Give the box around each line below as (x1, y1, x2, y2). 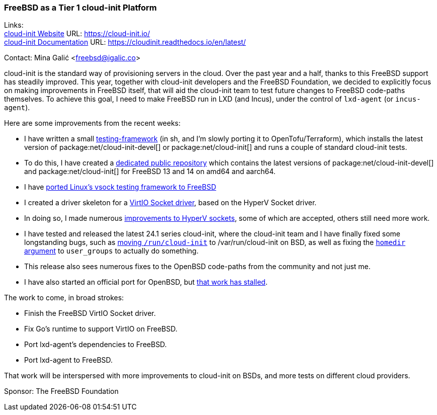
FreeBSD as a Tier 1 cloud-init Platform (4, 3, 157, 13)
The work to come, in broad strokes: (4, 293, 124, 302)
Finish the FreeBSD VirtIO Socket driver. (24, 309, 156, 318)
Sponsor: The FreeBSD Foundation (4, 387, 119, 396)
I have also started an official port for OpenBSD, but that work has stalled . (24, 278, 268, 287)
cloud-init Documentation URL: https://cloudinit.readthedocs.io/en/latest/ (4, 38, 246, 47)
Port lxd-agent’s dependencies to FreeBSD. (24, 340, 167, 349)
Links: (4, 21, 24, 30)
